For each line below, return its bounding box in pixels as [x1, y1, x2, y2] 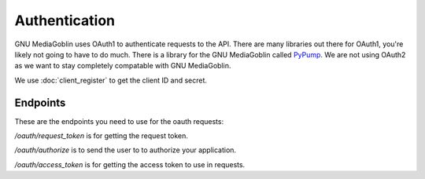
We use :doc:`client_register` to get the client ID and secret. [14, 75, 208, 85]
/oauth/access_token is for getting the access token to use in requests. [14, 159, 246, 169]
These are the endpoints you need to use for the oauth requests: [14, 116, 224, 126]
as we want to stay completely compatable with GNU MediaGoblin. [14, 61, 231, 71]
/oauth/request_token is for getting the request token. [14, 131, 189, 141]
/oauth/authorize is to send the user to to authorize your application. [14, 145, 236, 155]
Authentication [14, 12, 116, 29]
